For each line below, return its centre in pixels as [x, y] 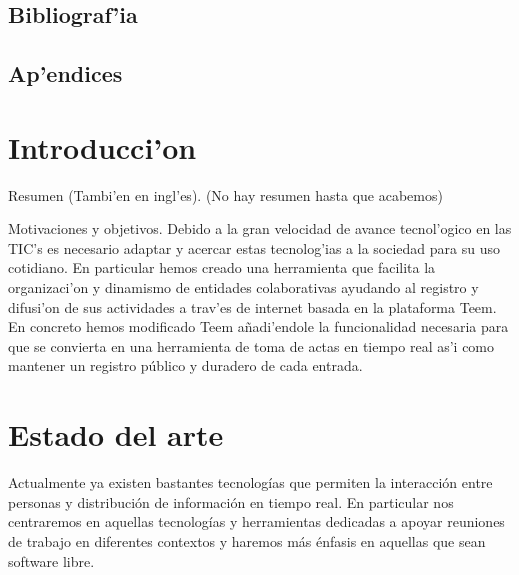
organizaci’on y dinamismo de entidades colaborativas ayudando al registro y [243, 287]
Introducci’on [102, 146]
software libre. [51, 560]
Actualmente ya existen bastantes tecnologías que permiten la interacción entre [250, 482]
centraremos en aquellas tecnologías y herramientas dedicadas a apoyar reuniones [256, 521]
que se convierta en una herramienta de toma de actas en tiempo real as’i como [251, 345]
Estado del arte [116, 434]
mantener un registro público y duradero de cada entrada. [185, 365]
